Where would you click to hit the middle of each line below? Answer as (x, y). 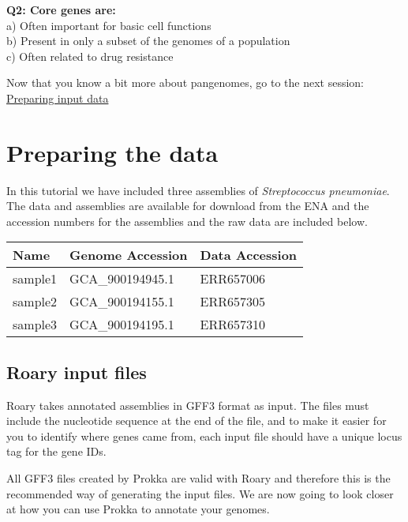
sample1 (35, 279)
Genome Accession (129, 255)
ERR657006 (232, 279)
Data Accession (249, 255)
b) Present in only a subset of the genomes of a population (148, 41)
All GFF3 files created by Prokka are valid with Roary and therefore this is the (198, 478)
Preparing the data (112, 152)
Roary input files (77, 372)
